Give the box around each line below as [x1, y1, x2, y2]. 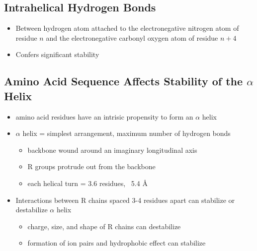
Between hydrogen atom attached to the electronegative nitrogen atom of [15, 23, 239, 33]
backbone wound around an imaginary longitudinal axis [27, 144, 197, 155]
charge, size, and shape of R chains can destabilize [27, 221, 181, 231]
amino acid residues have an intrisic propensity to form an [15, 111, 193, 122]
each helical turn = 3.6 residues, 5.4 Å [27, 178, 148, 188]
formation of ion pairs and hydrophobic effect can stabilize [27, 238, 206, 248]
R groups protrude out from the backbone [27, 161, 156, 172]
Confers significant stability [15, 49, 99, 60]
